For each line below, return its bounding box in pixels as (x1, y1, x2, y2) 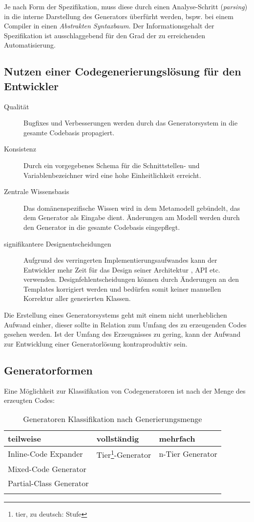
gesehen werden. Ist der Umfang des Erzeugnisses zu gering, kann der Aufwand (4, 329, 241, 339)
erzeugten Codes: (4, 395, 55, 405)
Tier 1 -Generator (96, 447, 151, 461)
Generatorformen (4, 362, 93, 377)
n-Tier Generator (159, 448, 217, 460)
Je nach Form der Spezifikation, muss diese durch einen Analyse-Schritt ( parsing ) (4, 1, 248, 11)
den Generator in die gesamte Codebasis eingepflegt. (23, 222, 180, 232)
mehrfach (159, 432, 195, 444)
